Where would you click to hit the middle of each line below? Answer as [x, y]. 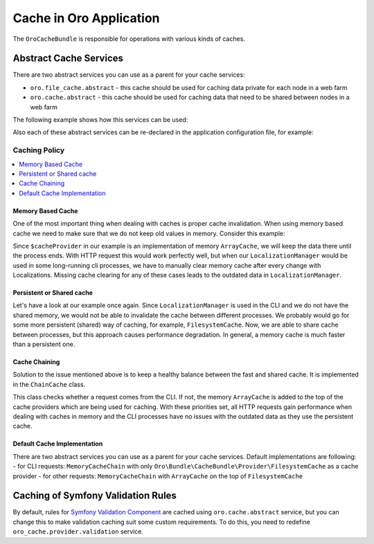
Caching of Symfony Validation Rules [95, 496]
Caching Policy [39, 150]
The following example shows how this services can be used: [100, 120]
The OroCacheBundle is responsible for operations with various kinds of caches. [129, 39]
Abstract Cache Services [68, 58]
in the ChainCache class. [49, 384]
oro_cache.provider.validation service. [78, 532]
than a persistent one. [44, 344]
